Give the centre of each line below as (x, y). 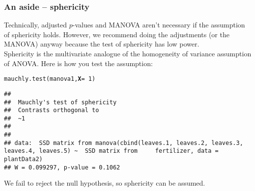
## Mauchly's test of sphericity (60, 102)
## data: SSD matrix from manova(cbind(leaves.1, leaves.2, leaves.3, (124, 143)
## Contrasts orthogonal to (52, 110)
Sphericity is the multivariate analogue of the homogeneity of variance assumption (128, 53)
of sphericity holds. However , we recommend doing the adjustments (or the (117, 34)
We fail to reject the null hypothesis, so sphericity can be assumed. (105, 183)
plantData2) (23, 159)
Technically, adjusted (36, 25)
